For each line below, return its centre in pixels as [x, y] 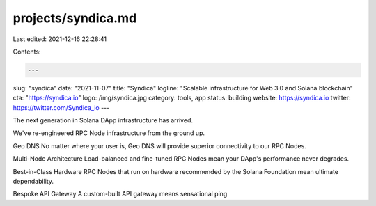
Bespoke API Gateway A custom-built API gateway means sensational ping [120, 194]
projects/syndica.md [75, 18]
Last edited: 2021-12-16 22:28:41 [60, 39]
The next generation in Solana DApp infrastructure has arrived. [103, 120]
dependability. [33, 182]
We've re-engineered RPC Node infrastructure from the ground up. [109, 133]
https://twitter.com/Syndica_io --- [61, 107]
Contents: [27, 51]
